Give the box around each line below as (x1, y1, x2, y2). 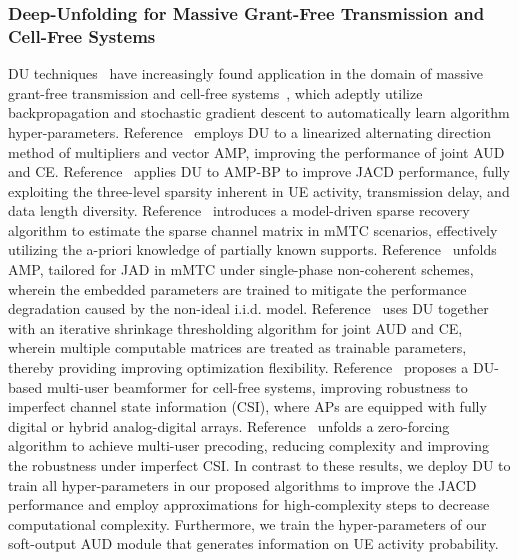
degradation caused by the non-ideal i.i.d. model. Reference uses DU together (8, 298, 489, 319)
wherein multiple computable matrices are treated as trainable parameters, (8, 337, 467, 358)
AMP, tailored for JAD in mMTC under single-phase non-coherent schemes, (8, 259, 474, 280)
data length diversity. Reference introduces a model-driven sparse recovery (8, 200, 470, 221)
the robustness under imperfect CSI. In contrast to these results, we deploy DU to (8, 455, 511, 476)
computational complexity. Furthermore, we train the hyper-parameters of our (8, 513, 487, 534)
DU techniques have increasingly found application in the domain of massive (8, 63, 484, 84)
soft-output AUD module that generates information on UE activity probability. (8, 533, 499, 554)
